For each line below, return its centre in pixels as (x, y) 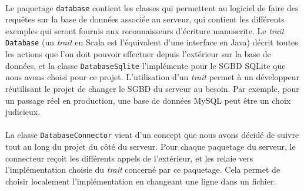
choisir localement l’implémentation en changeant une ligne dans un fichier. (141, 181)
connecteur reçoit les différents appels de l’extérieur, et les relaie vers (129, 158)
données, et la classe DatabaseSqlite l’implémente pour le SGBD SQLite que (146, 65)
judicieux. (23, 112)
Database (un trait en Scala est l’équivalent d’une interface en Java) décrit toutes (152, 42)
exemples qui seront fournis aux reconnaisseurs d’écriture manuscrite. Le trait (145, 30)
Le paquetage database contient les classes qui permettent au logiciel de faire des (152, 7)
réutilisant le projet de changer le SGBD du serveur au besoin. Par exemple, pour (152, 88)
